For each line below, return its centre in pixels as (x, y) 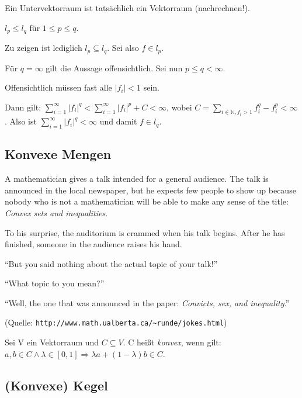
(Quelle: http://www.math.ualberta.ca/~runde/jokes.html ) (116, 322)
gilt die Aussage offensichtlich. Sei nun (114, 68)
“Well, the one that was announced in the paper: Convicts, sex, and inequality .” (147, 302)
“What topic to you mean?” (55, 283)
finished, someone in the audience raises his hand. (93, 244)
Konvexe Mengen (58, 154)
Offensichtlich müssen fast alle (58, 87)
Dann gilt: (23, 107)
